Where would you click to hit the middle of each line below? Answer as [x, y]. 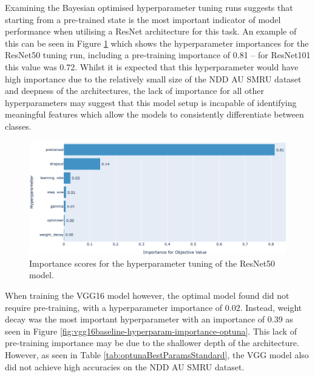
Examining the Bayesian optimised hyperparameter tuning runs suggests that [149, 7]
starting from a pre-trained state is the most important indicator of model [143, 19]
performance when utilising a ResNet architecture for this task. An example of [151, 31]
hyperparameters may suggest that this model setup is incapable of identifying [151, 102]
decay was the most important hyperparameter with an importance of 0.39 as [149, 319]
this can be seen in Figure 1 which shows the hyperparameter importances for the [157, 43]
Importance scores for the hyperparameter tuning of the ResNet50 [152, 263]
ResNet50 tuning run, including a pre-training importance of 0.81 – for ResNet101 [158, 55]
